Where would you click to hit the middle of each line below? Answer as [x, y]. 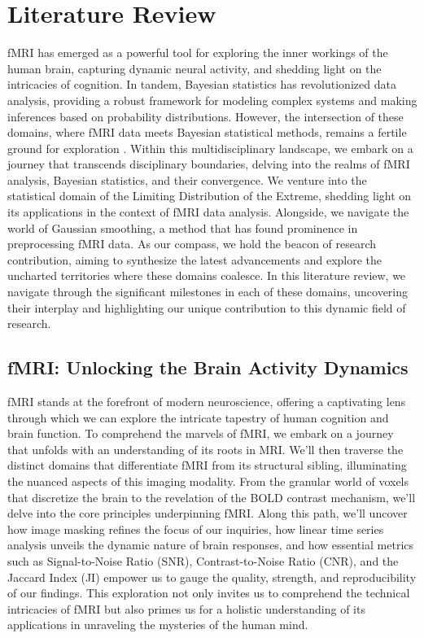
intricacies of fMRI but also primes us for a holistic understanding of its [186, 608]
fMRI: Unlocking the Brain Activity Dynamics [208, 367]
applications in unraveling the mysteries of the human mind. [158, 625]
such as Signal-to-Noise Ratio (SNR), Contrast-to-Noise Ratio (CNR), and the [203, 560]
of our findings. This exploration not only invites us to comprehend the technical [209, 593]
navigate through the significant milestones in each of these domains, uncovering [208, 292]
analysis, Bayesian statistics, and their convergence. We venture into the [187, 179]
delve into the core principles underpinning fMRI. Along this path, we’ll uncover [208, 513]
